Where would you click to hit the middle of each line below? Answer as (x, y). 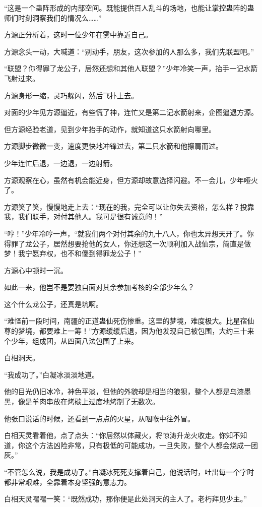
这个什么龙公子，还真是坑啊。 (53, 304)
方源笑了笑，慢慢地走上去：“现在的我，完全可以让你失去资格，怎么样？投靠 (129, 206)
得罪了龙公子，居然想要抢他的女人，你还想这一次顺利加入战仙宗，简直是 (124, 243)
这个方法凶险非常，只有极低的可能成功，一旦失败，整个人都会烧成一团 (141, 445)
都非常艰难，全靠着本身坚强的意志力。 (68, 482)
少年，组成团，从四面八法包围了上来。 (74, 340)
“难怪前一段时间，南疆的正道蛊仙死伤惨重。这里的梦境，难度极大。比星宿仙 (129, 321)
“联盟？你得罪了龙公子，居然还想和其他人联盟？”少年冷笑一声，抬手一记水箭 (131, 68)
